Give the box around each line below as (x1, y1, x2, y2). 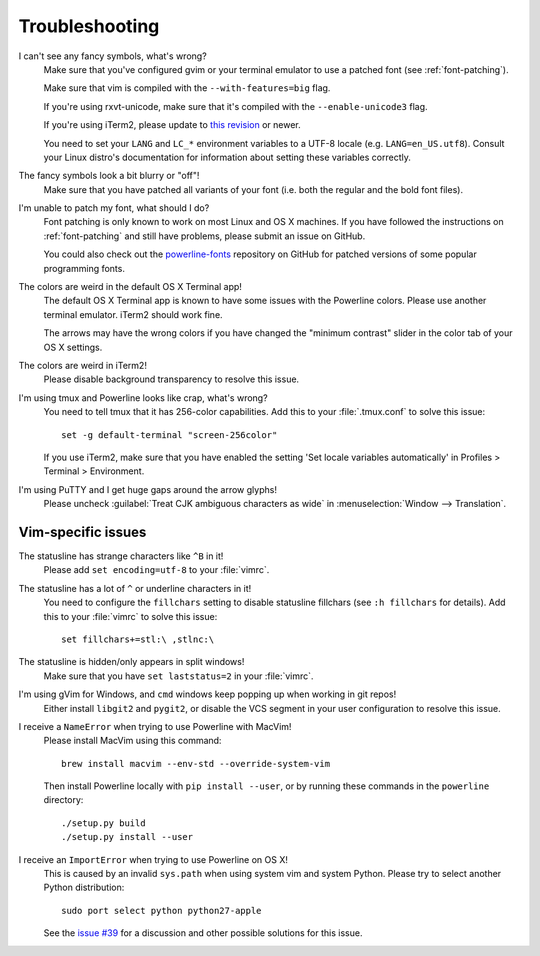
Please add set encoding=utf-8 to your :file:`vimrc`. (43, 564, 270, 576)
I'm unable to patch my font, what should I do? (18, 202, 210, 214)
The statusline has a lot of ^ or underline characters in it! (18, 582, 252, 594)
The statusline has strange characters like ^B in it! (18, 550, 224, 562)
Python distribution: (43, 881, 125, 894)
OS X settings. (43, 341, 103, 353)
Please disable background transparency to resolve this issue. (43, 373, 300, 385)
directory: (43, 794, 84, 806)
